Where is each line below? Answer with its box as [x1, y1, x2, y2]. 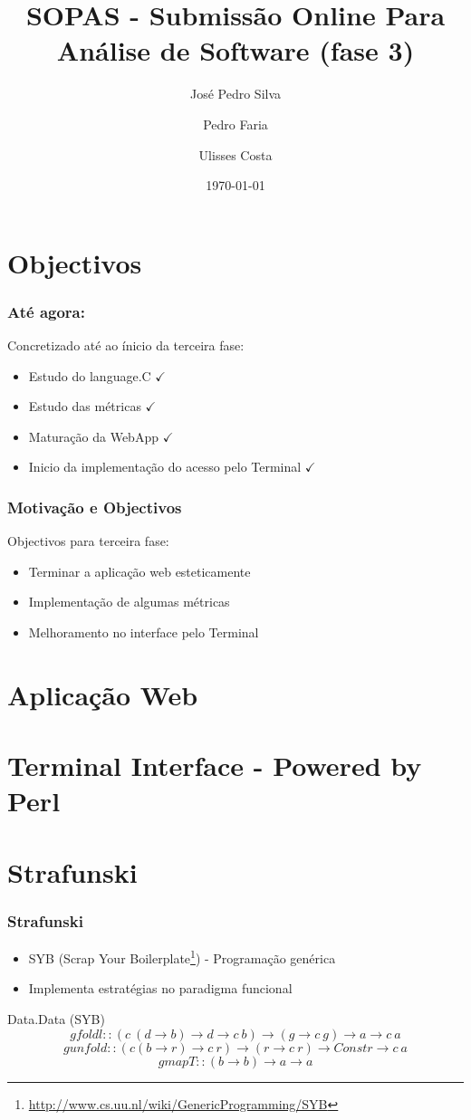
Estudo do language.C [28, 366, 151, 385]
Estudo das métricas [28, 397, 141, 416]
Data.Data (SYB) [7, 1010, 105, 1029]
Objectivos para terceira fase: [7, 531, 169, 550]
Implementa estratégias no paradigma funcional [28, 979, 293, 998]
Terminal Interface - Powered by [7, 747, 422, 784]
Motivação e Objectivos [7, 495, 182, 518]
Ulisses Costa [198, 145, 273, 164]
